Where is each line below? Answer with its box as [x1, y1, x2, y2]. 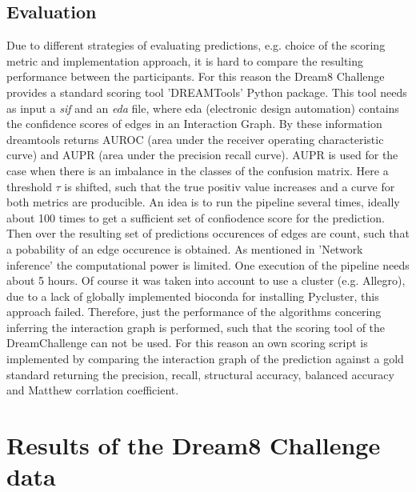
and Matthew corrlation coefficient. [6, 382, 179, 398]
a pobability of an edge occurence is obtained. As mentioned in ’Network [6, 240, 363, 257]
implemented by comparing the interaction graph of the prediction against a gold [6, 350, 404, 367]
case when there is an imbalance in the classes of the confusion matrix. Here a [6, 162, 389, 178]
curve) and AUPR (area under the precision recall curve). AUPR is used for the [6, 146, 398, 163]
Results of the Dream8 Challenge [6, 429, 381, 462]
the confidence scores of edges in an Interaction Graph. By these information [6, 115, 382, 132]
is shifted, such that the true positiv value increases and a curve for [64, 178, 395, 194]
